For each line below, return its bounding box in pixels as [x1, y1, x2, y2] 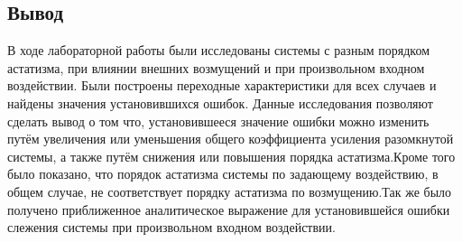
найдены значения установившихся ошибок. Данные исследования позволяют [7, 93, 433, 112]
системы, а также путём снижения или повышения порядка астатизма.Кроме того [7, 146, 456, 165]
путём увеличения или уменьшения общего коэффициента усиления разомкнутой [7, 129, 454, 148]
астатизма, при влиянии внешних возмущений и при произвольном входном [7, 58, 425, 77]
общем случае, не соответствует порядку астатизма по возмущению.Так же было [7, 181, 452, 200]
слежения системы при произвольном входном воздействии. [7, 218, 336, 237]
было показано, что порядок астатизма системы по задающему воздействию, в [7, 164, 439, 183]
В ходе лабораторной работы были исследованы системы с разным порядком [7, 41, 430, 60]
